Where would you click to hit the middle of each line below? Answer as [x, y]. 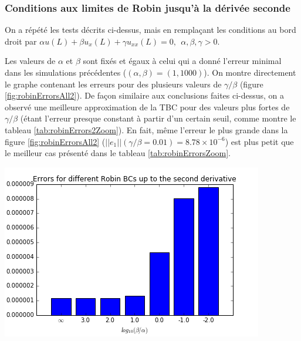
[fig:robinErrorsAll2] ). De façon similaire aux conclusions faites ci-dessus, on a [145, 95]
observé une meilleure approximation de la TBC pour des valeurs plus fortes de [147, 107]
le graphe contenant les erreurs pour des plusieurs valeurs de [113, 84]
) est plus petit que [259, 141]
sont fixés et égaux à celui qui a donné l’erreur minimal [182, 61]
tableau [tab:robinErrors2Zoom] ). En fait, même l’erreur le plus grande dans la [146, 129]
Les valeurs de [30, 61]
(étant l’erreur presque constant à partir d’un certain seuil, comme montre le [158, 118]
